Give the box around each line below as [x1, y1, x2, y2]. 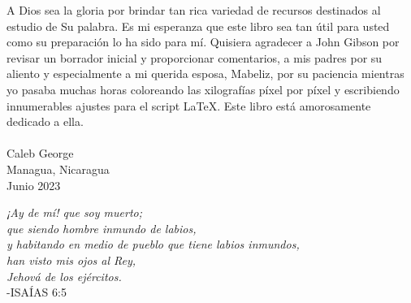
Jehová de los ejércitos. [6, 267, 122, 284]
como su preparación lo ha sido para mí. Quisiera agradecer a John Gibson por [6, 33, 400, 50]
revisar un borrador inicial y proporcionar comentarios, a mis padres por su [6, 49, 383, 66]
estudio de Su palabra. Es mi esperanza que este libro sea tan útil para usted [6, 17, 390, 34]
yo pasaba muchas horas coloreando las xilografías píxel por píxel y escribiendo [6, 80, 400, 97]
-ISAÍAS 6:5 [6, 284, 67, 301]
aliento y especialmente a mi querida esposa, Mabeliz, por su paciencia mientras [6, 65, 405, 82]
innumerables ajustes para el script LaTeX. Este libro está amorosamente [6, 97, 371, 114]
